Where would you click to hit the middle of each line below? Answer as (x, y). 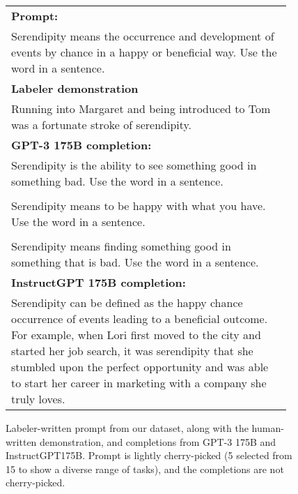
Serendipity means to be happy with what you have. (139, 205)
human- (268, 428)
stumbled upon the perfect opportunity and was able (140, 367)
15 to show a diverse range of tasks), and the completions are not (145, 469)
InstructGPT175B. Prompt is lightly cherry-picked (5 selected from (149, 455)
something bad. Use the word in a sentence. (117, 181)
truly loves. (38, 399)
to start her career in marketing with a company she (139, 383)
